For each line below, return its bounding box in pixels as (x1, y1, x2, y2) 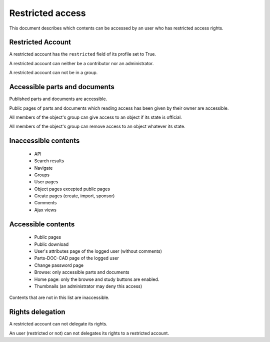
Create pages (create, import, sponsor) (34, 193, 115, 199)
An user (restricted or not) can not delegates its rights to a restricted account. (9, 330, 169, 336)
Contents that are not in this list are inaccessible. (9, 294, 109, 300)
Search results (34, 158, 64, 164)
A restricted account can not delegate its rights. (9, 321, 107, 327)
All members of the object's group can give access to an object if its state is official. (9, 114, 182, 120)
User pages (34, 179, 58, 185)
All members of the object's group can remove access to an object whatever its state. (9, 123, 185, 130)
